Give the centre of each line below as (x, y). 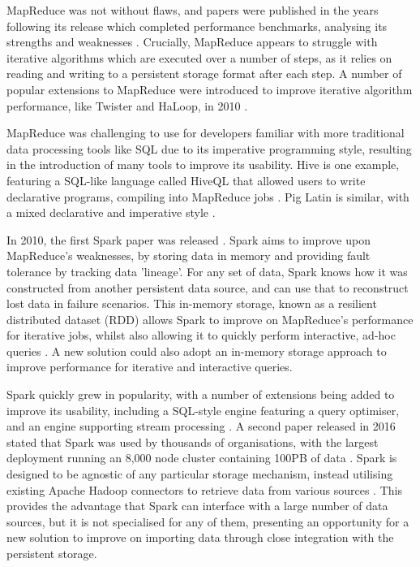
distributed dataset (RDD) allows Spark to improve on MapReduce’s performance (210, 319)
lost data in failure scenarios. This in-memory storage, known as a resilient (192, 303)
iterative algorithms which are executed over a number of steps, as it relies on (199, 57)
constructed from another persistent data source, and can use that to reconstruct (208, 287)
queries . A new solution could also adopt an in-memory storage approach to (197, 351)
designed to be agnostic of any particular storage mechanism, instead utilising (200, 474)
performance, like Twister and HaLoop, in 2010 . (127, 105)
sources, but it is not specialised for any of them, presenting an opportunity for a (208, 521)
